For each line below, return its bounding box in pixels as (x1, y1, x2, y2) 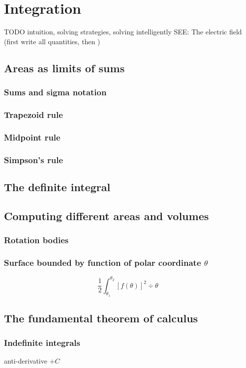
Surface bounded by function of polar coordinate (4, 256, 201, 268)
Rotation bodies (4, 233, 69, 246)
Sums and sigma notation (4, 86, 107, 98)
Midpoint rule (4, 131, 61, 143)
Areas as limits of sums (4, 60, 125, 75)
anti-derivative (4, 355, 47, 366)
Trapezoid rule (4, 108, 63, 120)
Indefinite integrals (4, 336, 81, 348)
